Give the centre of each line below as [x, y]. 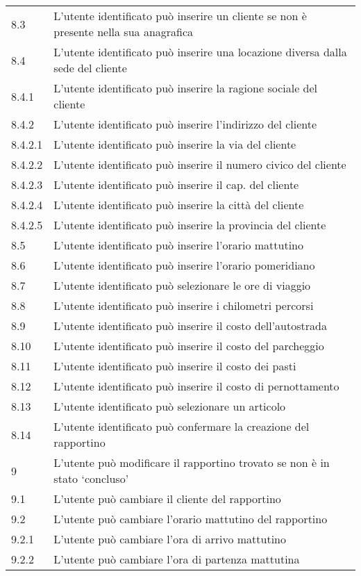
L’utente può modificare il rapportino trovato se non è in [192, 462]
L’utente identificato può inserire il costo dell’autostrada [190, 326]
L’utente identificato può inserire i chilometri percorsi [184, 305]
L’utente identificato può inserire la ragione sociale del [186, 88]
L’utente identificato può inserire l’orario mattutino [179, 245]
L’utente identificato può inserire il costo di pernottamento [196, 386]
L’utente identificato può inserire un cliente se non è [180, 16]
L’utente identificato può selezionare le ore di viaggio [182, 285]
